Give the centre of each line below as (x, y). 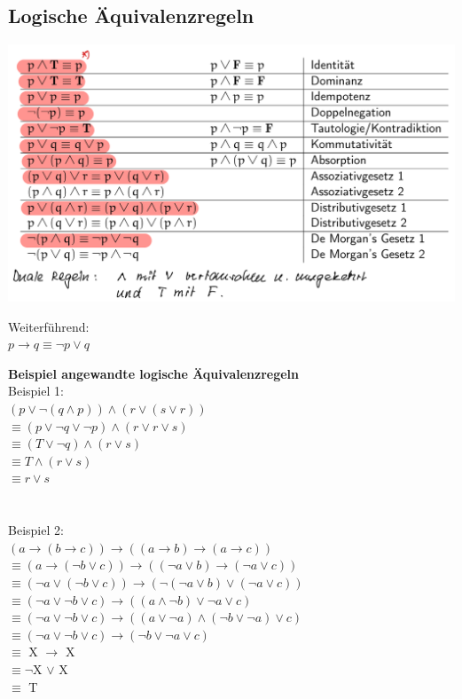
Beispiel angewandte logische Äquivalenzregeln (154, 373)
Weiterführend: (49, 326)
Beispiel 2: (36, 530)
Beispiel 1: (36, 391)
